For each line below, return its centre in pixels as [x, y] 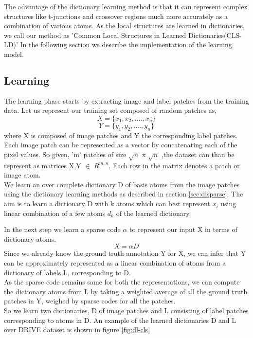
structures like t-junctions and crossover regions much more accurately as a [116, 16]
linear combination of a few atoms [55, 213]
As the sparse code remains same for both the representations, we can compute [122, 282]
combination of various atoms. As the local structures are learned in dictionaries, [124, 26]
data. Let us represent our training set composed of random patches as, [110, 110]
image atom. [22, 175]
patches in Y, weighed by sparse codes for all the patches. [90, 301]
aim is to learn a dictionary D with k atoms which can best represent [107, 204]
